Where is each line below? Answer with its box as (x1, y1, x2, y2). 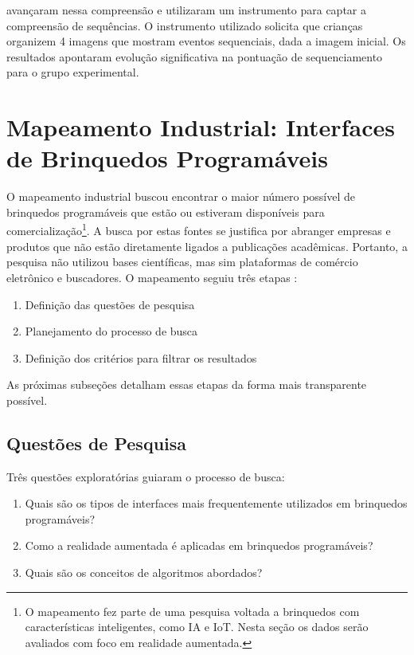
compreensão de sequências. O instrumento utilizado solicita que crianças (6, 17, 363, 33)
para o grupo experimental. (6, 64, 139, 80)
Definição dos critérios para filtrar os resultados (25, 349, 257, 366)
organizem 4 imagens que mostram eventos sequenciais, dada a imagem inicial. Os (6, 33, 406, 49)
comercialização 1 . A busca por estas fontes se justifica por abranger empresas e (6, 220, 391, 239)
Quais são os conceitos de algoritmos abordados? (25, 564, 263, 581)
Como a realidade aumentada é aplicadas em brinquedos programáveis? (25, 537, 373, 554)
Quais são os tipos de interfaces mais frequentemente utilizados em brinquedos (25, 495, 408, 512)
